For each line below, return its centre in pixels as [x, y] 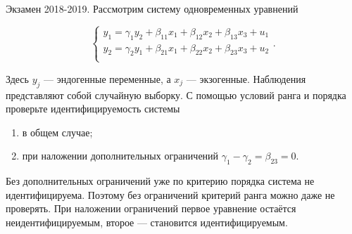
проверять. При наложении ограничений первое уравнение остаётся [151, 208]
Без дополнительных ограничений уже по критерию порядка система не [160, 181]
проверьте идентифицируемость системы [93, 109]
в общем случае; [57, 132]
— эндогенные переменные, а [107, 78]
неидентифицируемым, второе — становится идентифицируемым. [147, 222]
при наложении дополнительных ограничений [120, 156]
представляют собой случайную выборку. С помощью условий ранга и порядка [176, 95]
